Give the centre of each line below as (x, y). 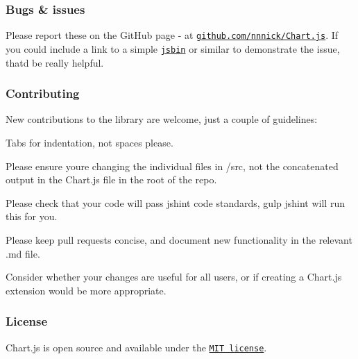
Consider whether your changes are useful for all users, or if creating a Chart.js (174, 277)
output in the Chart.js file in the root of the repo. (111, 179)
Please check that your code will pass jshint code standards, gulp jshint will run (175, 202)
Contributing (43, 93)
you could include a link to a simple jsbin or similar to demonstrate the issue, (173, 48)
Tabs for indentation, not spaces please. (89, 142)
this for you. (32, 216)
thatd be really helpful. (55, 62)
